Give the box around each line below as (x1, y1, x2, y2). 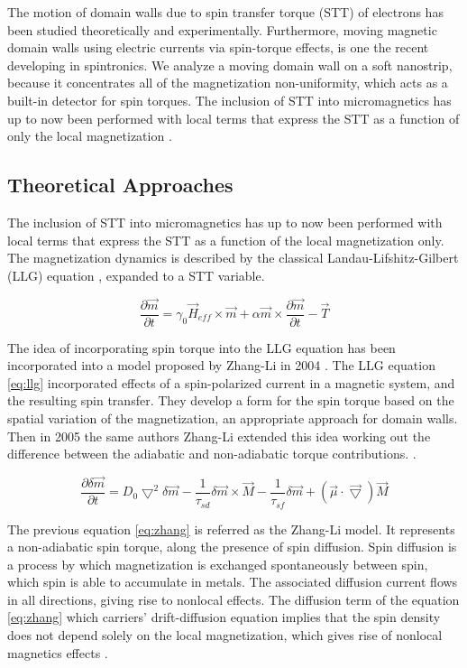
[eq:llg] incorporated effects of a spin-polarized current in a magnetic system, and (7, 373, 455, 392)
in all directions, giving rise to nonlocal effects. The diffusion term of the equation (7, 589, 460, 608)
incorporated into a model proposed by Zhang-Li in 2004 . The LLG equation (7, 356, 435, 375)
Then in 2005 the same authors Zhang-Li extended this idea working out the (7, 426, 431, 445)
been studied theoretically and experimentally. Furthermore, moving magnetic (7, 20, 437, 39)
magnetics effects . (7, 643, 108, 662)
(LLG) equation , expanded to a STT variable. (7, 265, 265, 284)
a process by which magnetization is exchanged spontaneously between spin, (7, 554, 428, 573)
